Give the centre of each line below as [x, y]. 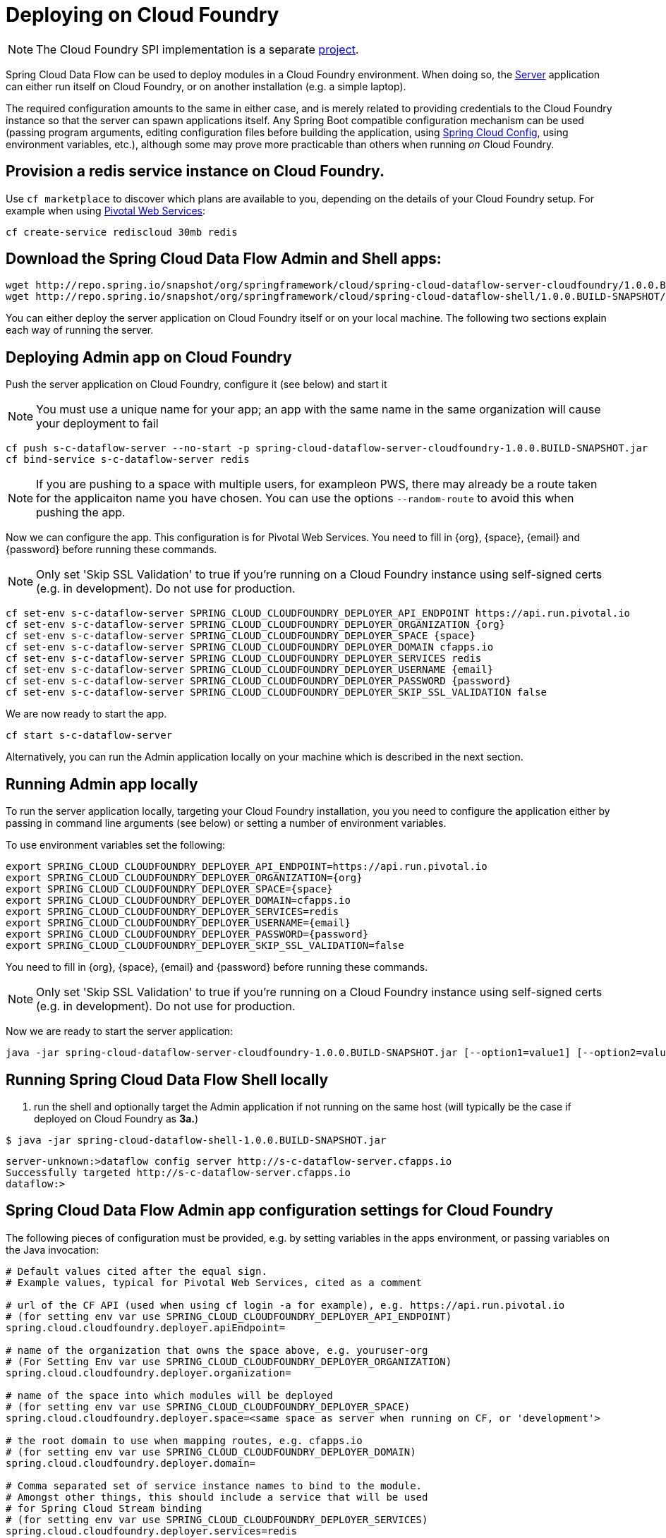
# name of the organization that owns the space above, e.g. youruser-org [217, 1350]
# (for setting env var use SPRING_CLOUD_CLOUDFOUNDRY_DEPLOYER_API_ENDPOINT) [229, 1316]
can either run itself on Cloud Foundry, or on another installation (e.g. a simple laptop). [206, 86]
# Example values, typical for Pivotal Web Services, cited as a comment [214, 1282]
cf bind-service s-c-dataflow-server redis [128, 460]
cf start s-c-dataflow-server [89, 735]
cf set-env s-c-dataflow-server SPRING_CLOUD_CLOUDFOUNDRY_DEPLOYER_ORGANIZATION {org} [256, 625]
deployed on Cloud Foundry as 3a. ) [116, 1118]
